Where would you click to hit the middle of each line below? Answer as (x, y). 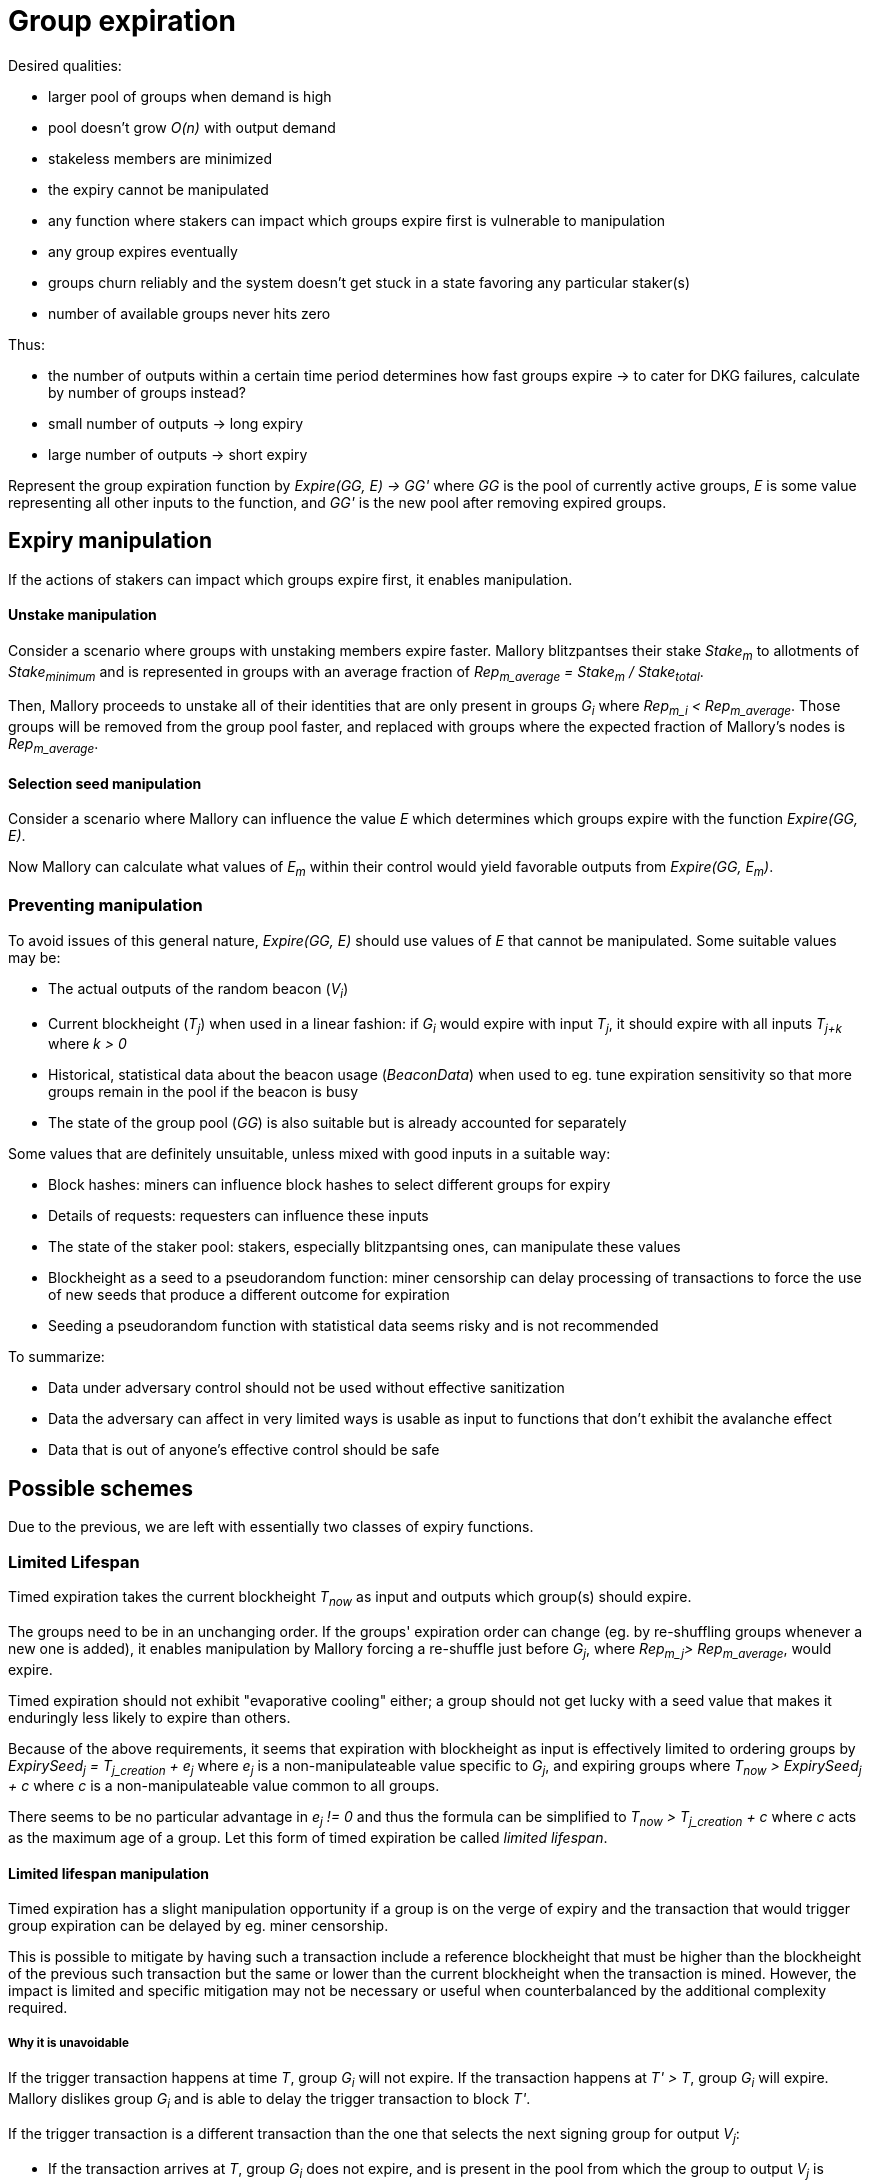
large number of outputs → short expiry (178, 454)
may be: (34, 957)
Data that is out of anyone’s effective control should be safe (244, 1450)
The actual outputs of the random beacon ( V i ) (198, 990)
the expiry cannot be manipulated (158, 189)
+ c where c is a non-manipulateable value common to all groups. (224, 1786)
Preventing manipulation (105, 905)
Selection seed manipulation (105, 783)
